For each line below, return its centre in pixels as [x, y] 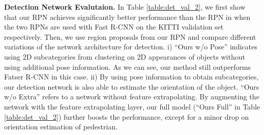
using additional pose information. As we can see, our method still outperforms [127, 66]
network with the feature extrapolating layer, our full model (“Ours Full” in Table [132, 106]
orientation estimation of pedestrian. [61, 127]
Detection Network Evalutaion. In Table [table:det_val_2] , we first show [125, 7]
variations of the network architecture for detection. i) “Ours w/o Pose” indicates [131, 47]
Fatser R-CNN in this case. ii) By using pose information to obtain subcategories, [131, 77]
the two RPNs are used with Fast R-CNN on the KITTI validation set [114, 27]
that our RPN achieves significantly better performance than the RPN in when [127, 17]
